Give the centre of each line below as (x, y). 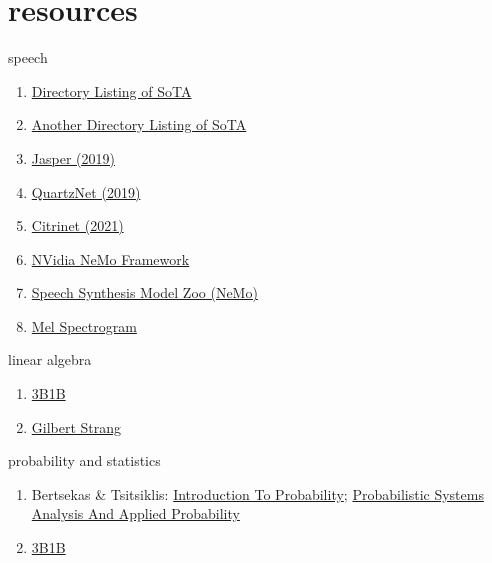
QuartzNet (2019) (86, 191)
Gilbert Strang (76, 426)
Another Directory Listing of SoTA (139, 124)
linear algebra (50, 359)
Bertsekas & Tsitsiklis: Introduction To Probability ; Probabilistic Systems (257, 493)
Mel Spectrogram (84, 325)
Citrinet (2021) (77, 225)
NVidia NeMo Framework (110, 258)
